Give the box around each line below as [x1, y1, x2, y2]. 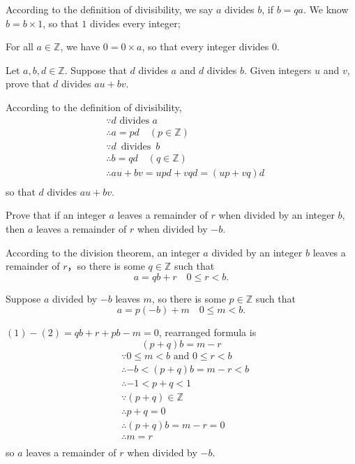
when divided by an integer [218, 208, 335, 222]
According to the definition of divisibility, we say [6, 2, 213, 16]
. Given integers [244, 62, 312, 77]
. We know [303, 2, 349, 16]
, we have [60, 39, 100, 54]
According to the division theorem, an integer [6, 245, 200, 259]
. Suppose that [64, 62, 127, 77]
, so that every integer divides [142, 39, 269, 54]
